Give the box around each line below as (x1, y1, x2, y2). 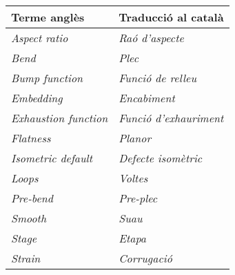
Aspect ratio (11, 30, 68, 46)
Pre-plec (119, 190, 158, 206)
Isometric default (11, 150, 93, 166)
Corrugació (119, 250, 172, 266)
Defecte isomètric (119, 150, 203, 166)
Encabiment (119, 90, 175, 106)
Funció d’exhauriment (119, 110, 224, 126)
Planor (119, 130, 152, 146)
